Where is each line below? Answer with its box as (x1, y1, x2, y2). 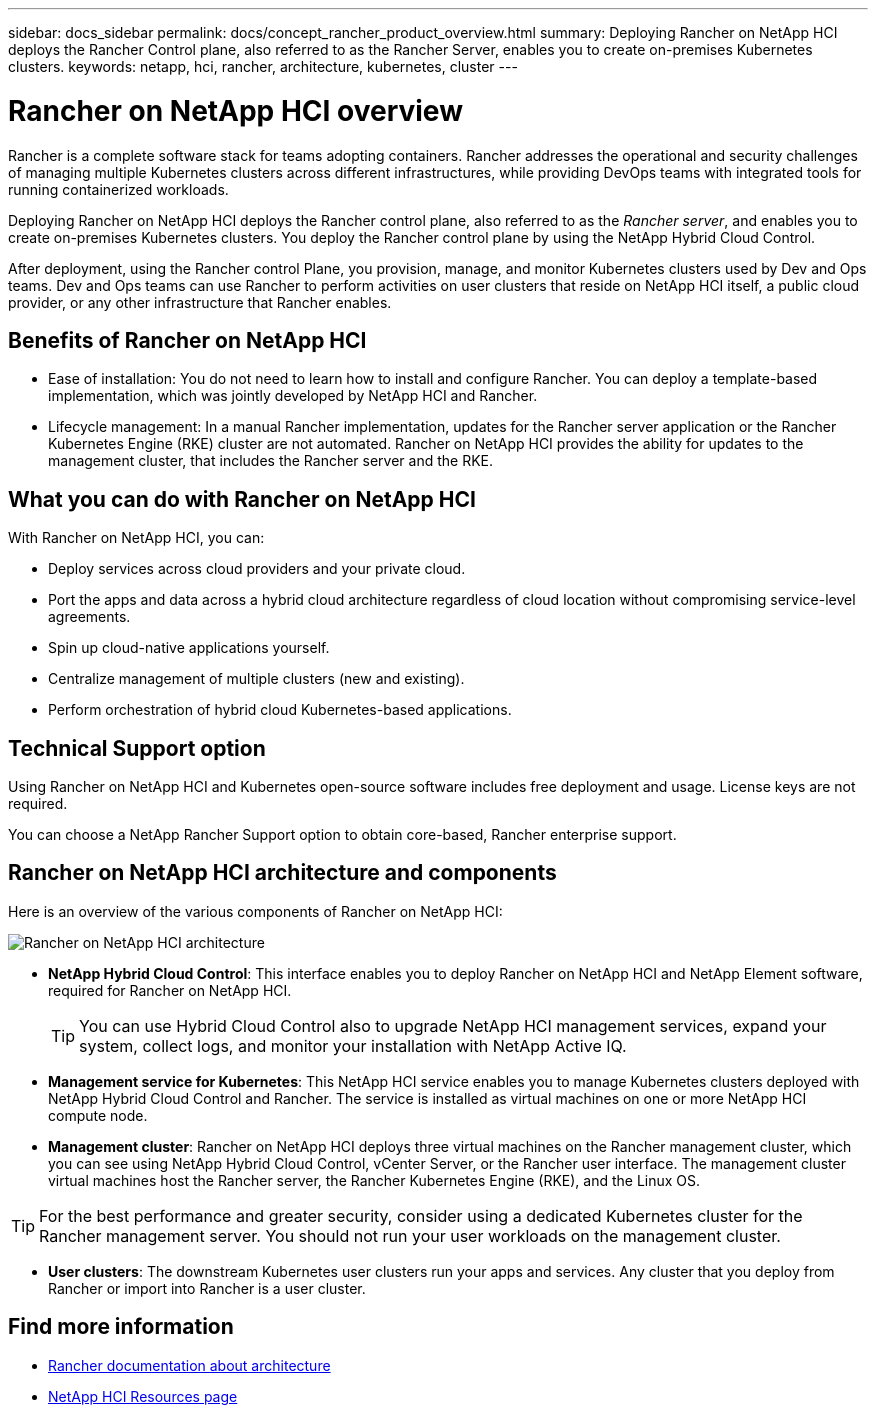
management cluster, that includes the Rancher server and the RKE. (48, 452, 494, 470)
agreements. (48, 608, 131, 626)
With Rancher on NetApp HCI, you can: (8, 529, 265, 547)
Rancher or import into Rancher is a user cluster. (48, 1279, 366, 1297)
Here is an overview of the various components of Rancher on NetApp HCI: (8, 902, 503, 920)
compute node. (48, 1106, 148, 1124)
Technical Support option (8, 735, 266, 761)
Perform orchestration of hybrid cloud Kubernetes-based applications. (48, 701, 512, 719)
